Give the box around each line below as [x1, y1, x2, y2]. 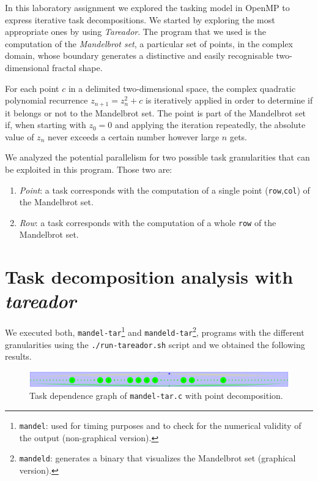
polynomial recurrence [5, 94, 88, 107]
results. [5, 350, 32, 363]
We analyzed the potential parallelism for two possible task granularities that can [5, 151, 310, 164]
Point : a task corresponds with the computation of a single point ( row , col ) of [19, 183, 310, 196]
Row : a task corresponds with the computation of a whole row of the [19, 216, 276, 229]
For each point [5, 81, 59, 94]
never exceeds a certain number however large [47, 130, 220, 143]
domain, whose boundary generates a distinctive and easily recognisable [5, 49, 273, 62]
